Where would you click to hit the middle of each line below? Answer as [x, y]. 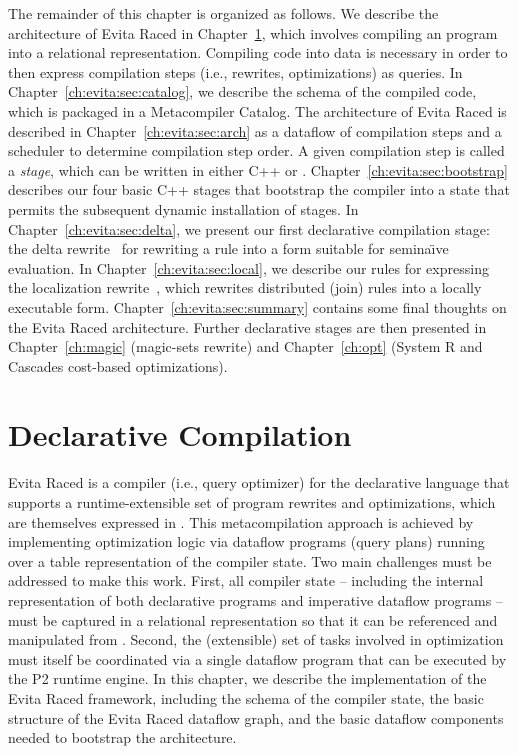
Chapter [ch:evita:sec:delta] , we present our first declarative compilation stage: [249, 228]
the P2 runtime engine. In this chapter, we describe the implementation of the [247, 678]
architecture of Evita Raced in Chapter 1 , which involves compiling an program [253, 32]
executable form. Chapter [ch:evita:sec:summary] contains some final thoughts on [257, 306]
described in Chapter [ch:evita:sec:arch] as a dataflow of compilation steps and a [255, 130]
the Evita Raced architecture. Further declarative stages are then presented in [247, 326]
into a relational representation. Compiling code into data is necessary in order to [258, 52]
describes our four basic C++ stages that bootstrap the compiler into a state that [259, 189]
